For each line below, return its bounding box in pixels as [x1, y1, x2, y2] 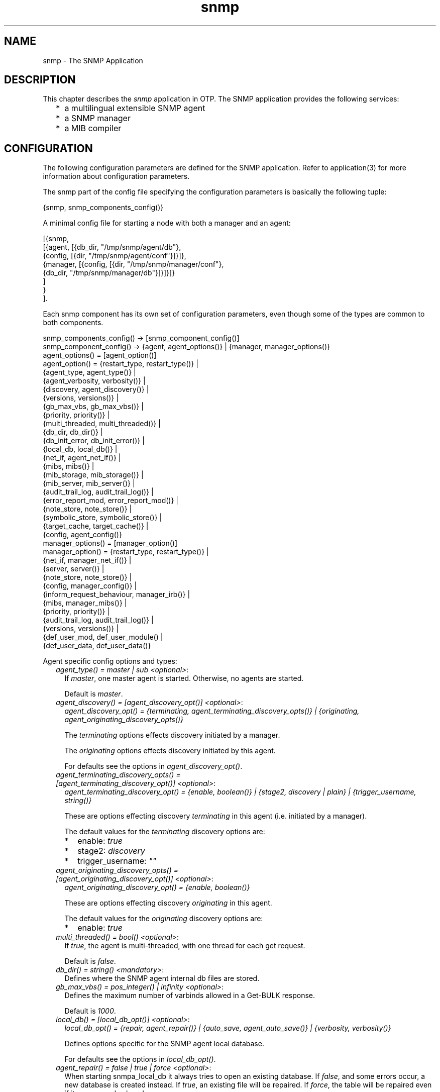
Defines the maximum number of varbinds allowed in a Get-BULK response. [64, 991, 315, 1000]
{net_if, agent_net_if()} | [43, 453, 121, 462]
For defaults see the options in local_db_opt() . [64, 1055, 216, 1064]
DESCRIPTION [4, 73, 76, 86]
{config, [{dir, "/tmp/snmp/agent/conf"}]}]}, [43, 251, 186, 260]
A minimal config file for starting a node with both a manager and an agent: [43, 219, 291, 228]
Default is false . [64, 957, 116, 966]
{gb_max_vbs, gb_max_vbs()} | [43, 402, 144, 411]
